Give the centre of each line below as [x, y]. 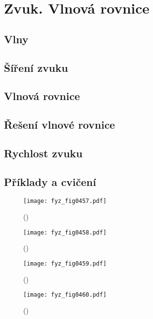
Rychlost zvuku [43, 153]
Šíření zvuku [36, 67]
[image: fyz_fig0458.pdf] [65, 232]
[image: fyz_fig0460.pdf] [65, 295]
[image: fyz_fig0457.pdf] [65, 201]
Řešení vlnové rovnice [60, 125]
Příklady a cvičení [50, 181]
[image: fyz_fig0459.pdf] [65, 263]
